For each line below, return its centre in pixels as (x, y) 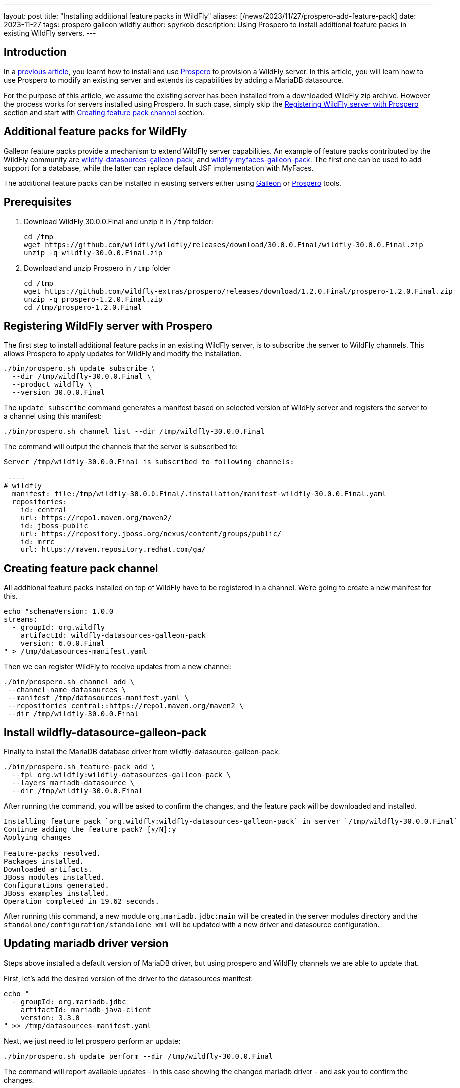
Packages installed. (44, 861)
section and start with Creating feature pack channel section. (104, 112)
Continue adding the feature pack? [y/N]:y (90, 829)
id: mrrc (38, 542)
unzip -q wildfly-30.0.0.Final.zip (93, 253)
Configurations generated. (57, 885)
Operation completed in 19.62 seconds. (82, 901)
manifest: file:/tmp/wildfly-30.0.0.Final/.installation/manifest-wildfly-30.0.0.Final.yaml (199, 494)
